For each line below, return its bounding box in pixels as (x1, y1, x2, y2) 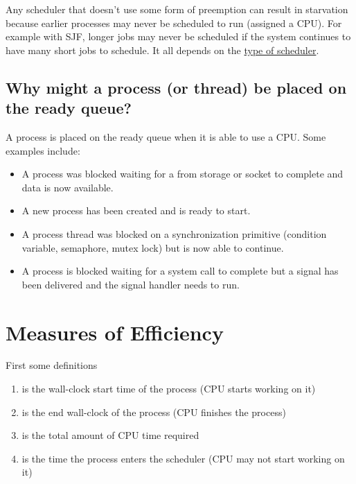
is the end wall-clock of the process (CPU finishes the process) (21, 404, 286, 419)
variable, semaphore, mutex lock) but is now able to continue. (21, 240, 284, 254)
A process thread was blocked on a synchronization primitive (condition (21, 226, 327, 241)
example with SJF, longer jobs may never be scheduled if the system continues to (6, 29, 351, 44)
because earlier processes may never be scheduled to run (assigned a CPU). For (6, 15, 342, 30)
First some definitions (6, 358, 98, 372)
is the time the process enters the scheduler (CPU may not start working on (21, 451, 345, 465)
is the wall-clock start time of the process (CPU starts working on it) (21, 381, 316, 396)
